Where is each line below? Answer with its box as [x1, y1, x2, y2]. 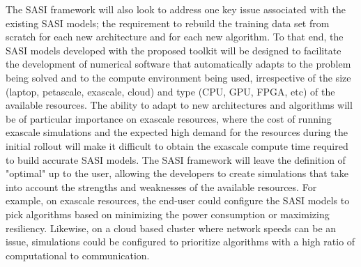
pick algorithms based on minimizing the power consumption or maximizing [6, 206, 330, 221]
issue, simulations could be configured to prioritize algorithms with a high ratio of [6, 234, 355, 249]
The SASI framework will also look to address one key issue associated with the [6, 2, 346, 16]
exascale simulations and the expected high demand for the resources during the [6, 125, 348, 139]
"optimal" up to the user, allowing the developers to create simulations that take [6, 166, 348, 181]
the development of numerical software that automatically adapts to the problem [6, 56, 351, 71]
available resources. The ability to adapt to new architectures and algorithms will [6, 98, 353, 112]
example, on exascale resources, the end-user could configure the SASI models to [6, 193, 350, 208]
